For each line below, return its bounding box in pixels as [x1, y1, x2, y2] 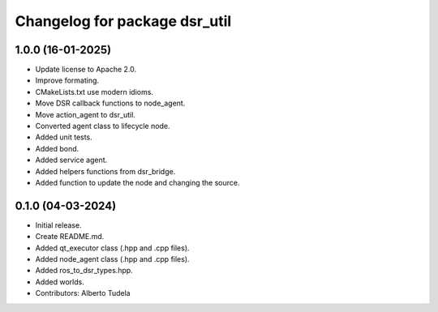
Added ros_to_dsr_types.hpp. [35, 266, 133, 276]
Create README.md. [35, 232, 105, 241]
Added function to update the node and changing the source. [35, 177, 240, 187]
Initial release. [35, 220, 82, 230]
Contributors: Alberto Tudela [35, 288, 131, 298]
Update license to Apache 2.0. [35, 65, 137, 75]
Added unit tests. [35, 132, 92, 142]
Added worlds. [35, 276, 84, 287]
